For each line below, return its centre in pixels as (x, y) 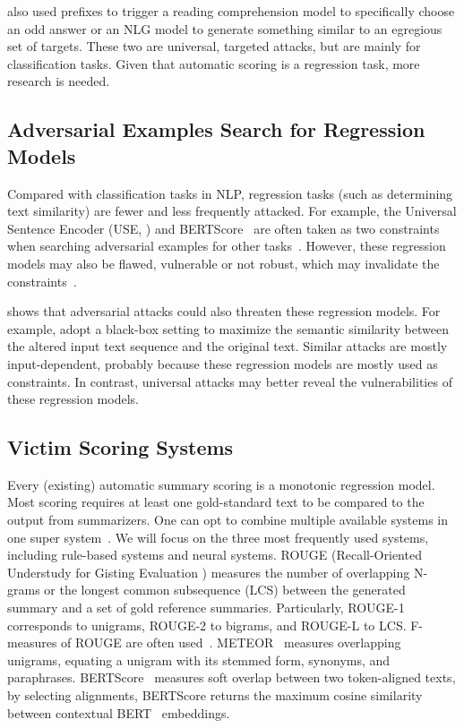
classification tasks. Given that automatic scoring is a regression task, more (214, 63)
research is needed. (59, 81)
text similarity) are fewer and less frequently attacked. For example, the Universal (232, 211)
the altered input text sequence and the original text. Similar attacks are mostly (228, 346)
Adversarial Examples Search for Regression (216, 129)
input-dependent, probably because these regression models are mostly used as (223, 363)
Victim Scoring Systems (120, 447)
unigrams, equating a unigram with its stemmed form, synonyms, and (199, 659)
